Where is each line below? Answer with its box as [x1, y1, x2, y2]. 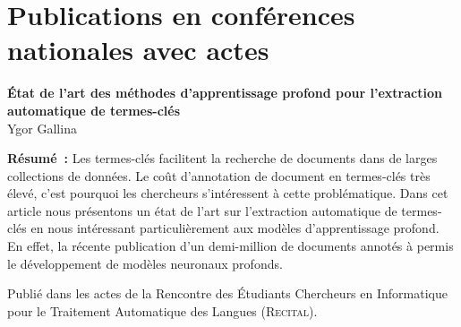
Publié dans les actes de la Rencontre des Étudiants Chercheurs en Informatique [7, 284, 448, 303]
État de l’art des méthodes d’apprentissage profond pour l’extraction [7, 83, 442, 102]
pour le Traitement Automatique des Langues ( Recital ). [7, 301, 318, 320]
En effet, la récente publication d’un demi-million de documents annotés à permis [7, 237, 454, 255]
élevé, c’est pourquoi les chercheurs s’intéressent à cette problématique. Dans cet [7, 184, 448, 202]
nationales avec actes [7, 31, 269, 68]
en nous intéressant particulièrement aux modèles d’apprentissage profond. [30, 219, 440, 237]
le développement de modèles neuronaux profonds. [7, 254, 283, 272]
